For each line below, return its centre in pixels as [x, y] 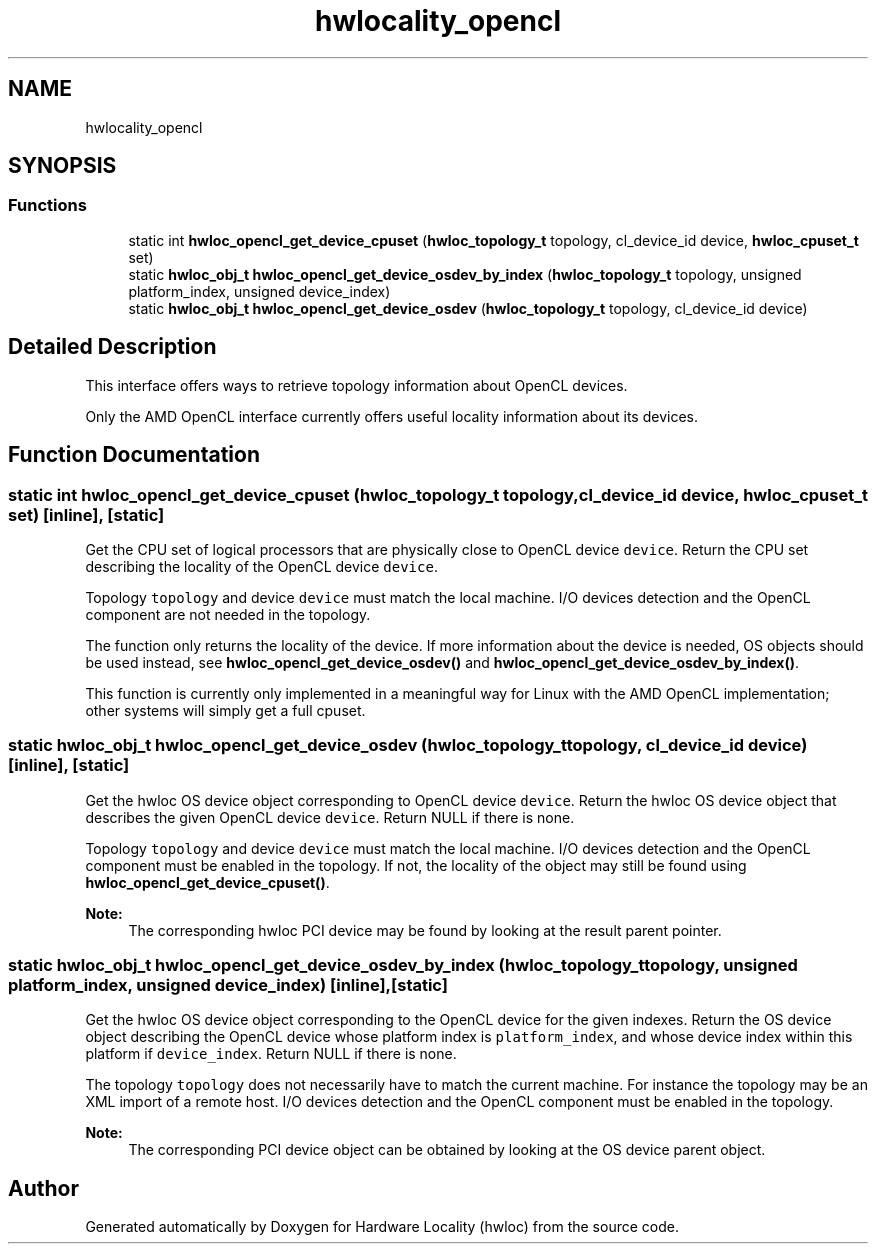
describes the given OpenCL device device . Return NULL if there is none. [330, 817]
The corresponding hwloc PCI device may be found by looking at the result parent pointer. [425, 930]
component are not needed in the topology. [228, 614]
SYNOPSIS [62, 166]
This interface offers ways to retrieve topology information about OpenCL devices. [356, 385]
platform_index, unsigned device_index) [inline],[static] [228, 985]
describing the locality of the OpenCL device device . [261, 566]
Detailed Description [112, 347]
